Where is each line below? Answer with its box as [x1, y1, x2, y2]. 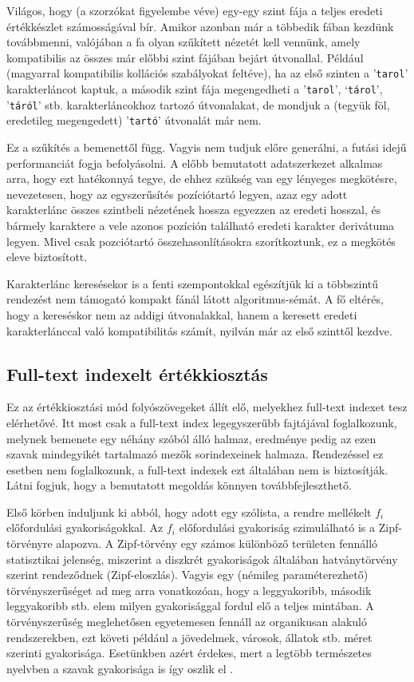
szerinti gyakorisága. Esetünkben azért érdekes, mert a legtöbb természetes [6, 644, 372, 661]
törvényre [6, 535, 53, 552]
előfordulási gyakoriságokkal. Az [6, 519, 164, 536]
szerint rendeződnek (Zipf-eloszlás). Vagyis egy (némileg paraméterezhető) [6, 566, 369, 583]
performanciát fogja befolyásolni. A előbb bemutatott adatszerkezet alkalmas [6, 154, 383, 171]
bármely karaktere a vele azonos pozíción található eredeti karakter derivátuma [6, 216, 395, 233]
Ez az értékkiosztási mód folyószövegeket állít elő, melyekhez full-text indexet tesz [6, 398, 408, 415]
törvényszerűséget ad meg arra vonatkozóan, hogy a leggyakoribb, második [6, 581, 372, 598]
